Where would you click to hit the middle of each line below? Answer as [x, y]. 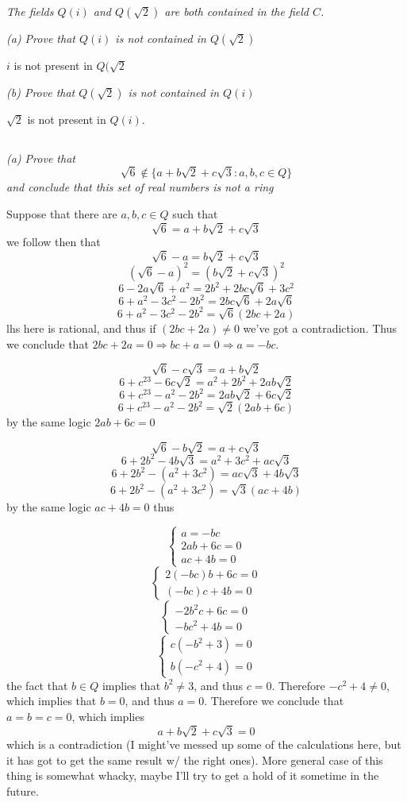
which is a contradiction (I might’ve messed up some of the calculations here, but [204, 744]
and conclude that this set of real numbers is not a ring [140, 187]
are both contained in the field [236, 11]
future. [23, 790]
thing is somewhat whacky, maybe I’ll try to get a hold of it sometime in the [193, 775]
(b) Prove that [41, 92]
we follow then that [54, 242]
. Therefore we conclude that [274, 701]
